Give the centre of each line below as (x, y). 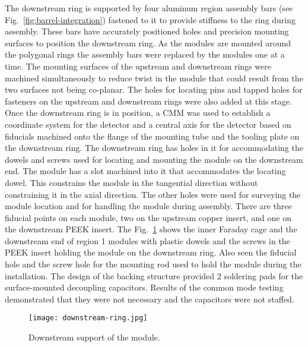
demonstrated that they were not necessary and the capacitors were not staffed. (150, 299)
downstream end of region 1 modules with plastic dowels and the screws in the (147, 240)
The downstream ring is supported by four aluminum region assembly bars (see (149, 8)
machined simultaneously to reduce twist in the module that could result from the (154, 78)
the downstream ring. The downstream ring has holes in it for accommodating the (154, 148)
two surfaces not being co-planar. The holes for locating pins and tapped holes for (154, 89)
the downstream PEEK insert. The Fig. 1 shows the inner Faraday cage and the (151, 229)
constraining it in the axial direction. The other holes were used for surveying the (153, 194)
